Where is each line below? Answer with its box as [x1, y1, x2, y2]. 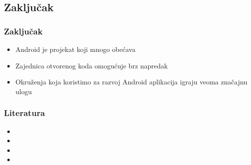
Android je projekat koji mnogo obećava [15, 44, 135, 54]
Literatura [4, 107, 45, 119]
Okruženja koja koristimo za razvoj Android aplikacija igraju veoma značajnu [15, 77, 248, 87]
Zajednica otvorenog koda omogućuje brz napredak [15, 60, 168, 70]
